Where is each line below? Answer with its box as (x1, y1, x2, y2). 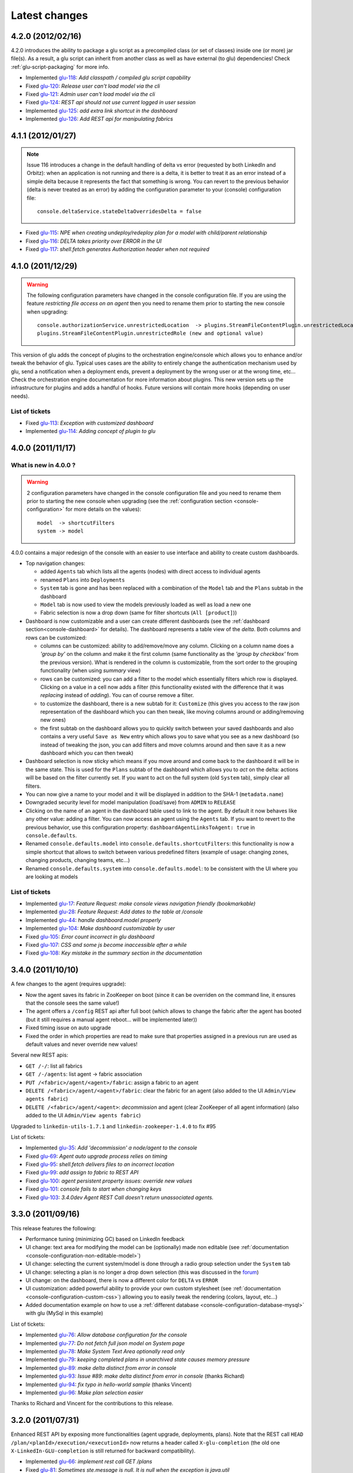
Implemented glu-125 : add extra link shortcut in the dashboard (25, 107, 178, 114)
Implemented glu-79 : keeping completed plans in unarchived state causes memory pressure (25, 1356, 250, 1363)
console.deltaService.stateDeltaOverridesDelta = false (37, 208, 202, 214)
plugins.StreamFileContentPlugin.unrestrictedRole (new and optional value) (37, 330, 264, 337)
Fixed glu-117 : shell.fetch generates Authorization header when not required (25, 246, 209, 253)
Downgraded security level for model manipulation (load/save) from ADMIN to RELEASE (25, 799, 237, 806)
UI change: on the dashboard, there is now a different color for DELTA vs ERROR (25, 1276, 218, 1284)
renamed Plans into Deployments (40, 576, 125, 583)
